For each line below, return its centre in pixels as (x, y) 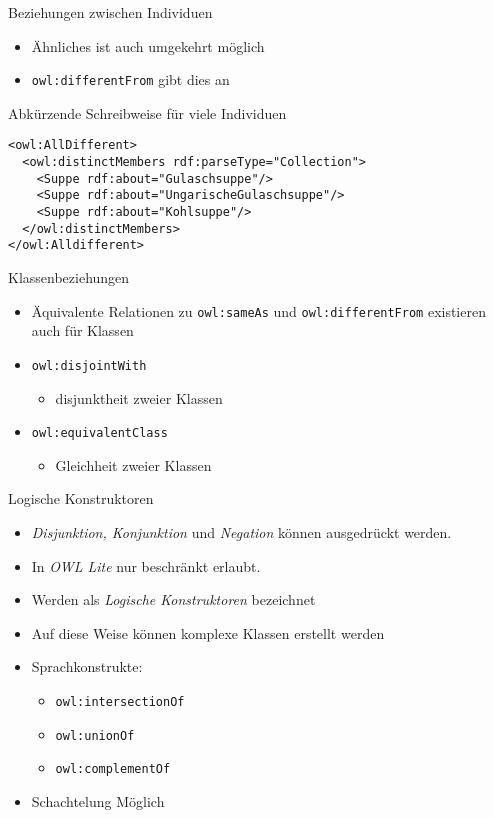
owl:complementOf (113, 769)
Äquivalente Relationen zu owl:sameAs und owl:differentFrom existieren (258, 310)
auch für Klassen (82, 330)
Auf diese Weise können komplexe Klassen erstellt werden (208, 632)
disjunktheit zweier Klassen (139, 397)
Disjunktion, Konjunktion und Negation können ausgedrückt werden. (241, 531)
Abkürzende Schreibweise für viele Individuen (147, 112)
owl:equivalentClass (99, 433)
